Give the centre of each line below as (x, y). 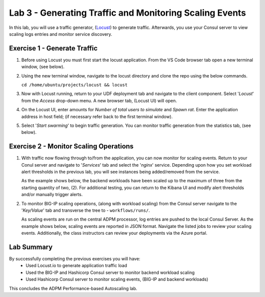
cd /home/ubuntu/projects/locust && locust (74, 85)
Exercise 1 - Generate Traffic (53, 48)
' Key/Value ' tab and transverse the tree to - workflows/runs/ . (86, 210)
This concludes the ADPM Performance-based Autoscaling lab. (73, 288)
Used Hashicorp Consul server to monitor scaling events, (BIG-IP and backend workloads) (117, 279)
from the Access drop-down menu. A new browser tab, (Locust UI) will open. (99, 100)
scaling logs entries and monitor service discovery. (61, 34)
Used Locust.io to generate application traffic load (76, 266)
